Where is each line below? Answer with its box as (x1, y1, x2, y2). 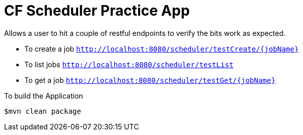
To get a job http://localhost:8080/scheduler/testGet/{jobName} (24, 75, 276, 84)
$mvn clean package (4, 107, 81, 115)
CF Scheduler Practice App (4, 2, 190, 19)
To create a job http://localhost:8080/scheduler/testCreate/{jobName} (24, 44, 299, 53)
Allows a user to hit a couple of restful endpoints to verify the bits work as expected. (4, 28, 286, 37)
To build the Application (4, 91, 83, 100)
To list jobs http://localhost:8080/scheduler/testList (24, 60, 233, 69)
